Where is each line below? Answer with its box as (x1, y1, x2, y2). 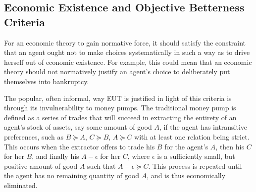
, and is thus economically (147, 170, 226, 181)
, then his (215, 141, 244, 151)
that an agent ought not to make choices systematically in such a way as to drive (4, 47, 250, 57)
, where (127, 151, 150, 161)
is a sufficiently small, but (157, 151, 235, 161)
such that (87, 160, 116, 171)
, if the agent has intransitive (159, 122, 248, 132)
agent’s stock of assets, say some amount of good (4, 122, 152, 132)
